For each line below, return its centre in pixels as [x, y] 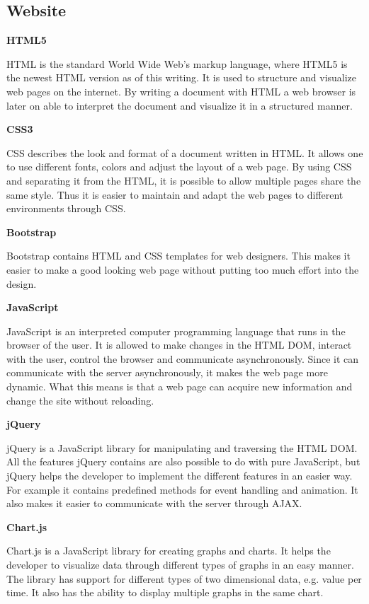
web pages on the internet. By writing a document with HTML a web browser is [181, 91]
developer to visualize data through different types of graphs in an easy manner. [180, 565]
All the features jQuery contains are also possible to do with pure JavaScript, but [183, 461]
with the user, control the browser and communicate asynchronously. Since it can [183, 358]
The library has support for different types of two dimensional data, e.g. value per [184, 578]
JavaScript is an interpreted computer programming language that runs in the [176, 331]
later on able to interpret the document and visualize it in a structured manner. [180, 105]
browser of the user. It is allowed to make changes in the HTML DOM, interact [179, 345]
